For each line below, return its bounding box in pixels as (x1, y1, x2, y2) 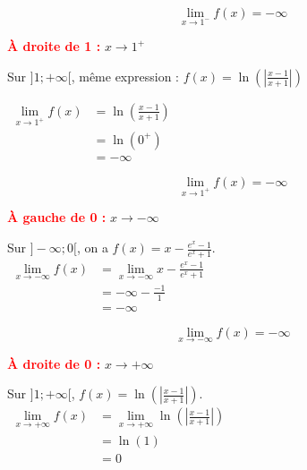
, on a (76, 238, 108, 257)
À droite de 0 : (7, 354, 101, 372)
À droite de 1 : (7, 37, 101, 56)
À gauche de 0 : (7, 208, 107, 226)
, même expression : (71, 66, 180, 85)
